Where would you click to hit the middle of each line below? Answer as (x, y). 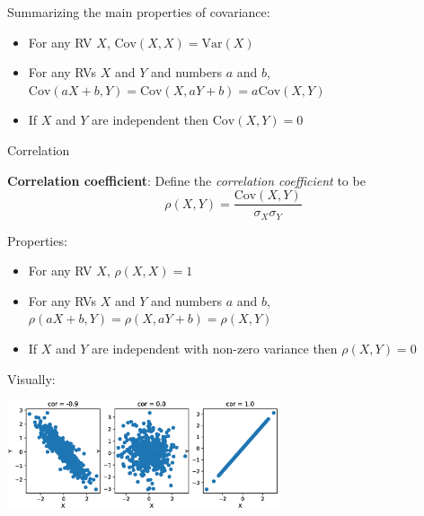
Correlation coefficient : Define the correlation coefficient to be (186, 180)
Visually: (31, 378)
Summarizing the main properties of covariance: (139, 12)
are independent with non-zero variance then (215, 349)
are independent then (150, 120)
